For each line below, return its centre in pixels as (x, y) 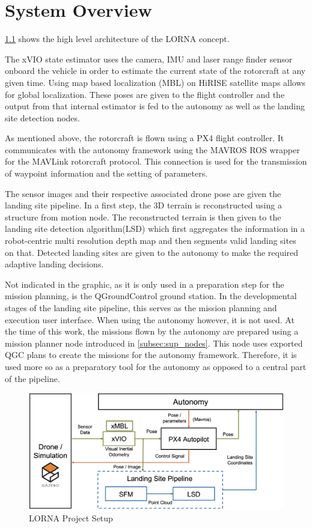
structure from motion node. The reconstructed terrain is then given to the (143, 217)
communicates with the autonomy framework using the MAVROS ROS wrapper (152, 149)
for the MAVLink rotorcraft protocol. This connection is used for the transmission (156, 161)
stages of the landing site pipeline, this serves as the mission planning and (141, 308)
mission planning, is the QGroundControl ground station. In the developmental (151, 296)
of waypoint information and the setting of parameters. (106, 173)
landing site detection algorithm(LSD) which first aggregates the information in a (155, 229)
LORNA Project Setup (71, 517)
